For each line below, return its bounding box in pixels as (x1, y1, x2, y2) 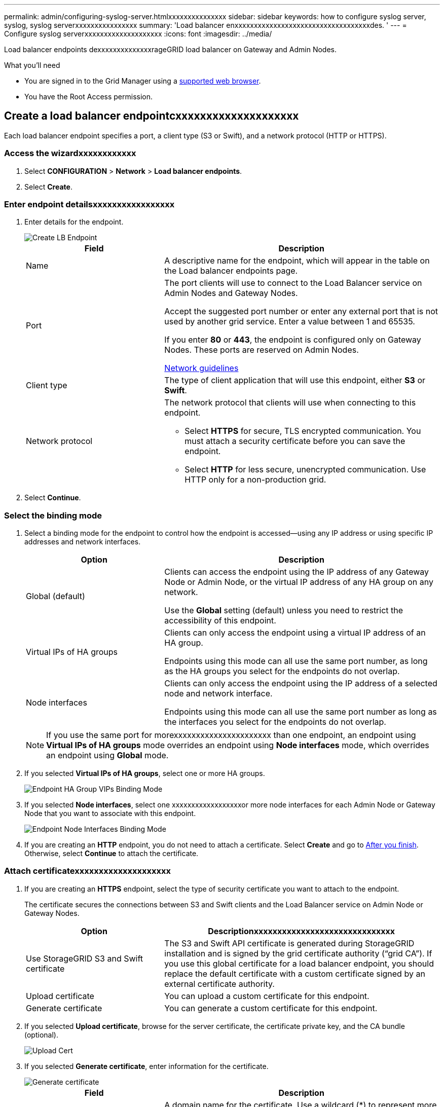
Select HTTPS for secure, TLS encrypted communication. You (184, 426, 421, 436)
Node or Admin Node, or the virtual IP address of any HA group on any (164, 577, 433, 587)
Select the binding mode (4, 510, 102, 521)
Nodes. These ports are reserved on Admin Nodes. (164, 345, 359, 355)
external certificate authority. (164, 978, 275, 989)
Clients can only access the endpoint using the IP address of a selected (164, 678, 437, 689)
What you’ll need (4, 61, 60, 69)
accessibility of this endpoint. (164, 615, 276, 626)
